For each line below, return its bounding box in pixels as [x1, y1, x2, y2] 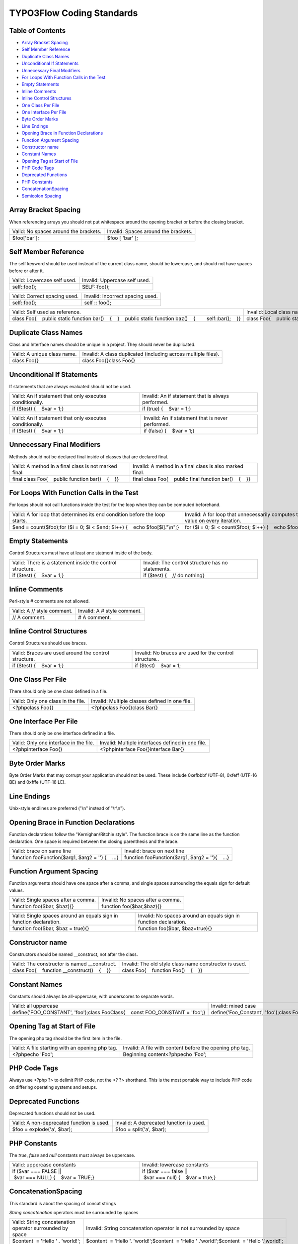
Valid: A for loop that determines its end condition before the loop [12, 511, 165, 518]
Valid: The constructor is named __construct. [12, 960, 117, 967]
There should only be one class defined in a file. [9, 688, 108, 694]
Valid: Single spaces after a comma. [12, 896, 96, 903]
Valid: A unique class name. [12, 351, 77, 358]
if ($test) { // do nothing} [143, 572, 205, 579]
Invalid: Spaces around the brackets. [107, 228, 193, 235]
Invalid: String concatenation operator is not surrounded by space [86, 1225, 240, 1232]
